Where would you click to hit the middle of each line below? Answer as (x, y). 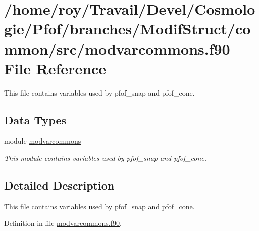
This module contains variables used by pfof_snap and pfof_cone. (106, 158)
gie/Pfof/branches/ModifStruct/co (127, 29)
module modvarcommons (43, 141)
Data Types (35, 120)
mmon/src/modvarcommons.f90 (117, 48)
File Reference (55, 68)
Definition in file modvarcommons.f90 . (63, 223)
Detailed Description (59, 185)
